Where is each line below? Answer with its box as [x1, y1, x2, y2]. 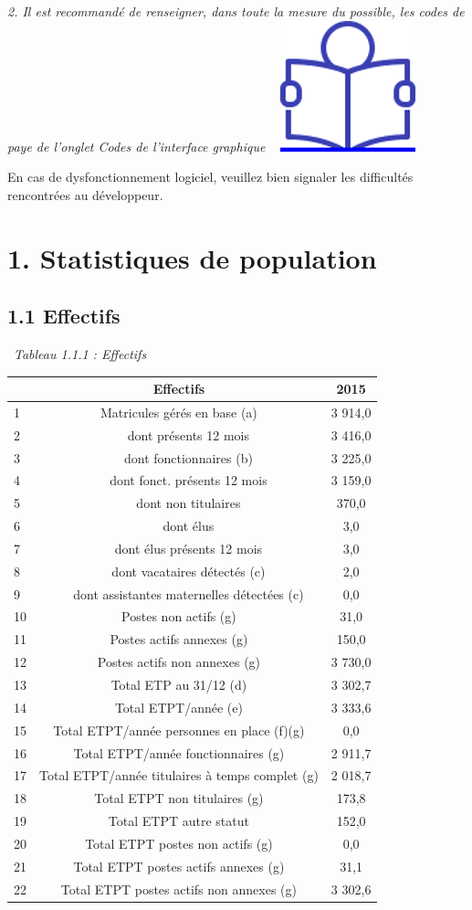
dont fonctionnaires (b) [123, 448, 253, 467]
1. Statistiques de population [7, 238, 377, 276]
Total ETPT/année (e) [114, 697, 243, 716]
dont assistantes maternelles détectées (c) [73, 584, 304, 603]
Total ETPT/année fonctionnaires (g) [73, 743, 285, 762]
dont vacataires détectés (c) [111, 561, 266, 580]
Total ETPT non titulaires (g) [94, 788, 264, 808]
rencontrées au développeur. [7, 185, 163, 204]
